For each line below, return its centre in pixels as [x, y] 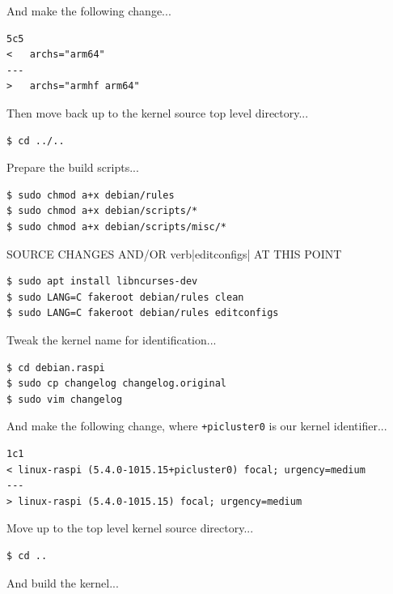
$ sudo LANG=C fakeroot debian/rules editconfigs [143, 313]
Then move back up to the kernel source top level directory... [158, 112]
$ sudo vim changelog [65, 399]
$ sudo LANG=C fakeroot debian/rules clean [125, 297]
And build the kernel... [63, 582]
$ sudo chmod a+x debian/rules [91, 195]
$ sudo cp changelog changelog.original [117, 384]
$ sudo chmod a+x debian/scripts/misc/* [117, 226]
